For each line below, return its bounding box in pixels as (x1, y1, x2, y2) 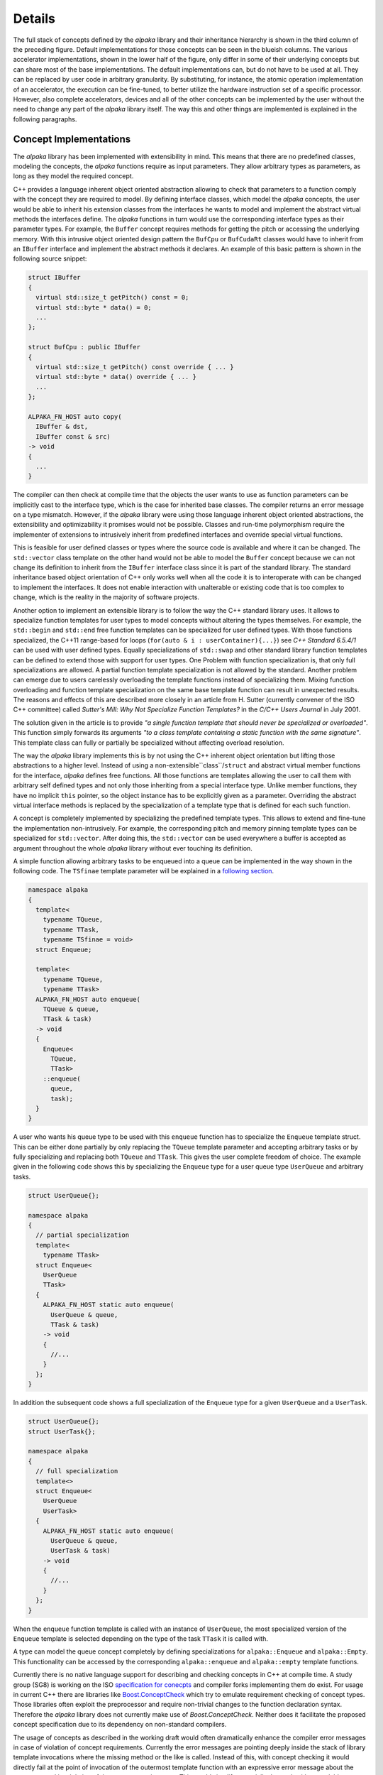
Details (13, 11, 56, 26)
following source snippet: (13, 254, 87, 263)
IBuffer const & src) (35, 432, 111, 440)
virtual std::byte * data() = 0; (35, 303, 152, 312)
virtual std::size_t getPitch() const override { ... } (35, 363, 234, 371)
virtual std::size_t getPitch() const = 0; (35, 293, 189, 302)
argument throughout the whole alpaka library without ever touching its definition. (13, 843, 253, 852)
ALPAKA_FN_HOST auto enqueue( (35, 995, 141, 1003)
